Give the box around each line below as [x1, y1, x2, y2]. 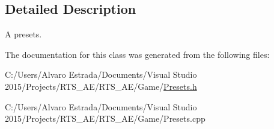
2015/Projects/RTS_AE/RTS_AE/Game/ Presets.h [5, 80, 197, 92]
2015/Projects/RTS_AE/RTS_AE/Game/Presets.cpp [5, 112, 205, 125]
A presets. [5, 28, 42, 40]
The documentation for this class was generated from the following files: [5, 48, 270, 60]
